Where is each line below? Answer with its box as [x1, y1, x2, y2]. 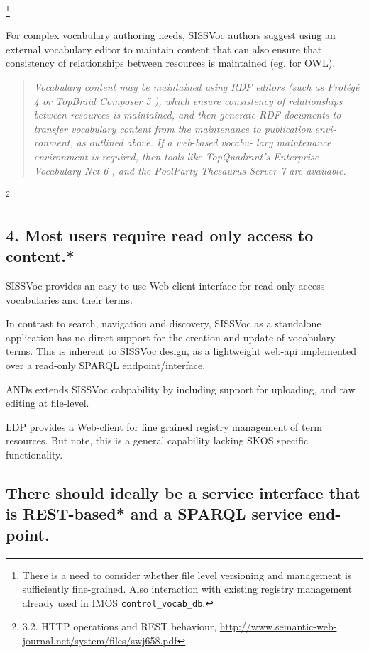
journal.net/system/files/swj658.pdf [22, 632, 177, 647]
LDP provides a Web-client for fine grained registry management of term [6, 419, 322, 434]
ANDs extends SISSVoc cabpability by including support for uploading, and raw [6, 381, 356, 396]
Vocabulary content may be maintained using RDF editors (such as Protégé [33, 79, 360, 94]
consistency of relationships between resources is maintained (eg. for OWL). [6, 55, 336, 70]
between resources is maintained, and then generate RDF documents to [33, 107, 341, 122]
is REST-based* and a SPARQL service [6, 503, 303, 525]
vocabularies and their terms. [6, 292, 133, 307]
